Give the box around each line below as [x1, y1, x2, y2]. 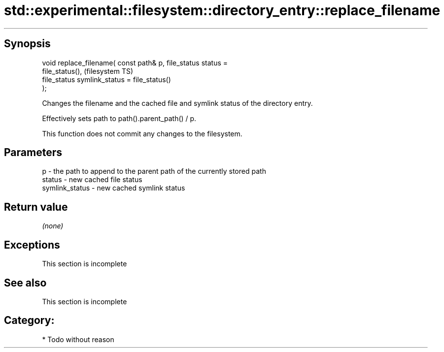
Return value [4, 200, 68, 213]
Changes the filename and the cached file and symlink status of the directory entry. [42, 98, 313, 107]
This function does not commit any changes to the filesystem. [42, 129, 242, 138]
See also [4, 276, 47, 289]
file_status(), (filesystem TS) [42, 66, 134, 75]
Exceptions [4, 238, 60, 251]
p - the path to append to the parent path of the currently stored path [42, 167, 266, 176]
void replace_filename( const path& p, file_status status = [42, 58, 228, 67]
